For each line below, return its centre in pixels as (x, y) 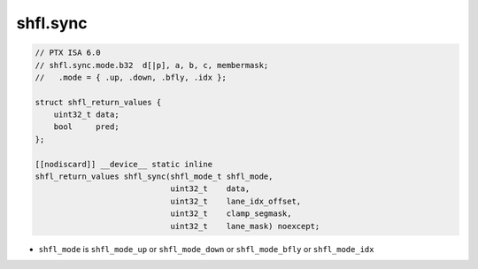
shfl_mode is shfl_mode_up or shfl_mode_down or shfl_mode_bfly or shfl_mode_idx (206, 249)
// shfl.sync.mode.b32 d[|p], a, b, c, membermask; (152, 65)
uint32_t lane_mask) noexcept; (245, 226)
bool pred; (86, 127)
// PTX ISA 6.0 (68, 53)
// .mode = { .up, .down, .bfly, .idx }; (131, 77)
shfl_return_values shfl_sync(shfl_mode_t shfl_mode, (154, 177)
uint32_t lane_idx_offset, (236, 201)
